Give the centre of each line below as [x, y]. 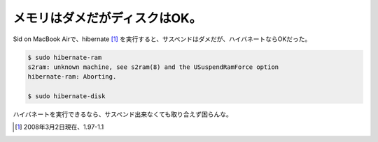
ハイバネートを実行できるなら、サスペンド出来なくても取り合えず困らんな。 [122, 114]
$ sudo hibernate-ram [65, 57]
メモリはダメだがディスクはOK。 [107, 18]
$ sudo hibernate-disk [66, 96]
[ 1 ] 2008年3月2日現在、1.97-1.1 [59, 127]
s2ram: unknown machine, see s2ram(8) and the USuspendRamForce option [153, 67]
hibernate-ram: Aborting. [72, 77]
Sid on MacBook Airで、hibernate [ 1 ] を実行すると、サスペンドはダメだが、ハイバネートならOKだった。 [162, 39]
